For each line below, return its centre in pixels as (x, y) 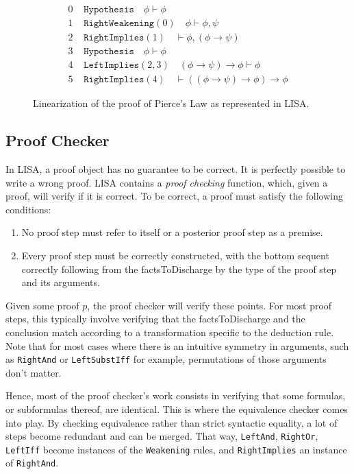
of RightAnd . (32, 463)
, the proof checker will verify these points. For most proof (210, 305)
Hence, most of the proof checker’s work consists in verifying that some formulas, (176, 395)
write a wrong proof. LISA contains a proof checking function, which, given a (167, 182)
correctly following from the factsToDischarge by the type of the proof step (179, 269)
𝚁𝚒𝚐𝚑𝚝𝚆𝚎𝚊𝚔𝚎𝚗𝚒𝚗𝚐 (119, 24)
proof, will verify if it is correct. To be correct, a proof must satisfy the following (174, 196)
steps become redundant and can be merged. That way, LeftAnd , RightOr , (162, 436)
